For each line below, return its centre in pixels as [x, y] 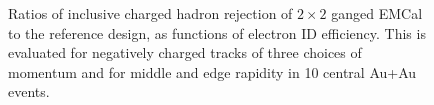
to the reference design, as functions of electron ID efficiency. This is [217, 32]
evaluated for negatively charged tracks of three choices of [185, 52]
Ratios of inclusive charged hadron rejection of [150, 13]
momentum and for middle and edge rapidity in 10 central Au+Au [212, 71]
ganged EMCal [377, 13]
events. [29, 91]
